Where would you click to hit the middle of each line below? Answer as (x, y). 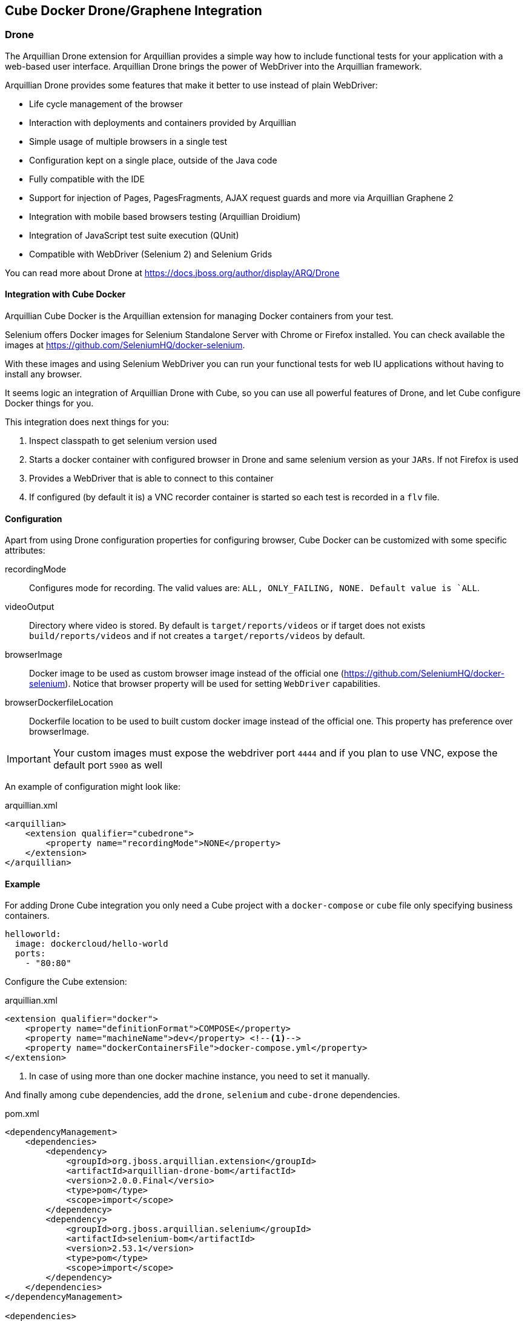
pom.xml (22, 1114)
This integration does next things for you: (87, 422)
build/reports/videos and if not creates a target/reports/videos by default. (197, 636)
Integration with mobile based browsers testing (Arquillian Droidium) (165, 216)
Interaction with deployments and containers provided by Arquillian (163, 122)
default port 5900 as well (108, 765)
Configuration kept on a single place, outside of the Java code (153, 160)
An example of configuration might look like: (93, 787)
